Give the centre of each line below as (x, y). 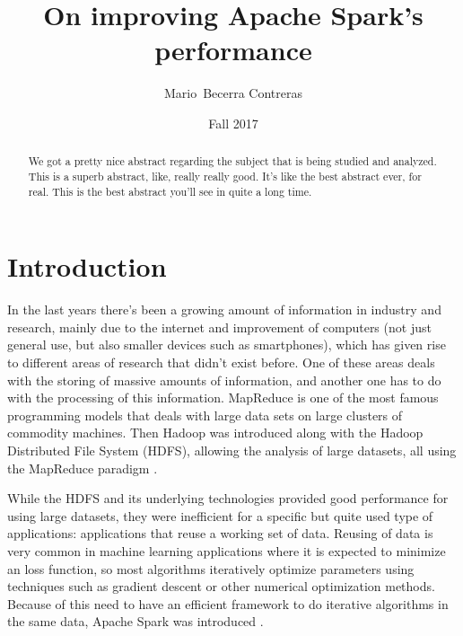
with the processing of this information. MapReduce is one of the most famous (223, 397)
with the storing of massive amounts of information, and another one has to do (224, 380)
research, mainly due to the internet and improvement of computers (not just (219, 327)
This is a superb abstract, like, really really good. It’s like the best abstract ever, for (225, 176)
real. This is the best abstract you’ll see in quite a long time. (170, 191)
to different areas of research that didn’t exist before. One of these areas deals (221, 362)
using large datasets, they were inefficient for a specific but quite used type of (220, 515)
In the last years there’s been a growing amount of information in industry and (224, 309)
